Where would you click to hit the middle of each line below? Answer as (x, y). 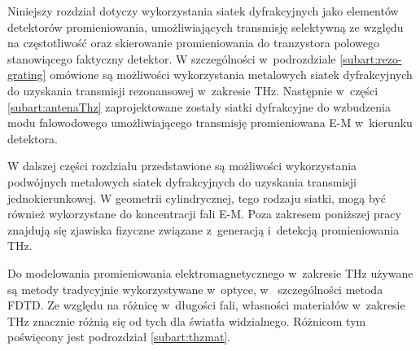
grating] (27, 75)
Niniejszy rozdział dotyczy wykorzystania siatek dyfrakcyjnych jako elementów (203, 11)
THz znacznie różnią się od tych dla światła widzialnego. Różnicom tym (187, 320)
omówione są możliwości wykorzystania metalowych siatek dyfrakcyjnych (231, 75)
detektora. (33, 138)
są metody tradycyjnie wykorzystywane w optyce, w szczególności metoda (195, 289)
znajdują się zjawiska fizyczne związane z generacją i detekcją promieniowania (203, 229)
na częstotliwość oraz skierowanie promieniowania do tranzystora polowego (194, 43)
